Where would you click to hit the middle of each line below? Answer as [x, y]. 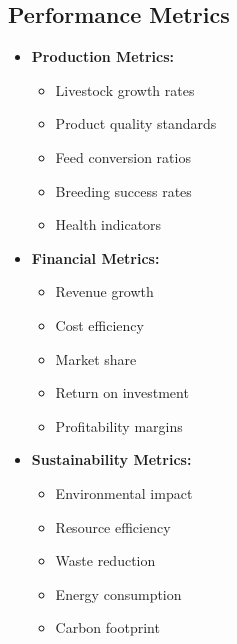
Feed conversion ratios [123, 156]
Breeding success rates [123, 190]
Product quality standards [136, 123]
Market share [96, 358]
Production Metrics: [103, 56]
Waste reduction [105, 560]
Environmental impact [124, 492]
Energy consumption [118, 593]
